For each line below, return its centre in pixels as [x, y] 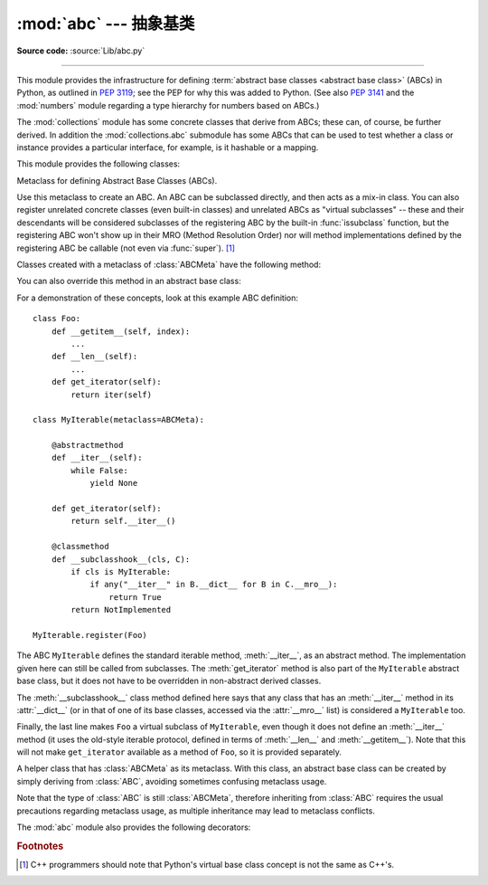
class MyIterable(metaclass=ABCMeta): [119, 420]
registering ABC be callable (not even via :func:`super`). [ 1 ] [126, 248]
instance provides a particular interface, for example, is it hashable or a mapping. [168, 147]
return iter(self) [112, 395]
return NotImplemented [121, 610]
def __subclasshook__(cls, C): [121, 559]
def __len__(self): [94, 357]
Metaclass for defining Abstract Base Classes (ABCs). [117, 180]
